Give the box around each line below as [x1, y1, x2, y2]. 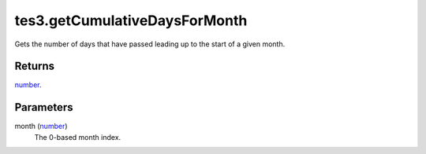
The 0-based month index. [34, 132, 121, 141]
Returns [14, 60, 55, 73]
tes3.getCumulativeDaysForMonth [14, 12, 248, 29]
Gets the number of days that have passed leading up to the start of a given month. [14, 39, 286, 49]
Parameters [14, 101, 73, 114]
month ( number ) [14, 122, 68, 131]
